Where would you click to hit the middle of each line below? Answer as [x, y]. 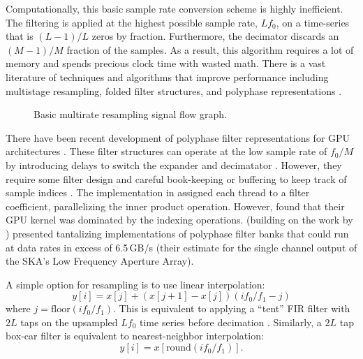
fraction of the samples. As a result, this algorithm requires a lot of [210, 49]
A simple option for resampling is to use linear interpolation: [135, 284]
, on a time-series [313, 22]
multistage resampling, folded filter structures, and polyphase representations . [174, 90]
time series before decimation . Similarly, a [231, 322]
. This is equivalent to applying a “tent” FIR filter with [232, 308]
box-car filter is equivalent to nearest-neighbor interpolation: [135, 336]
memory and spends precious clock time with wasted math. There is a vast [166, 63]
